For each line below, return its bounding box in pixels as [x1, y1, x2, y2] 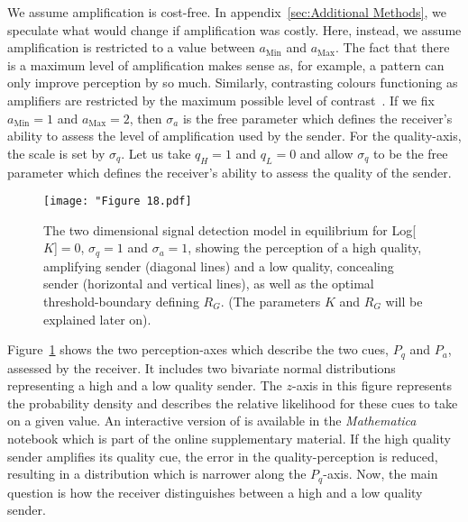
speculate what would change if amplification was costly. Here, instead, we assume [7, 20, 462, 39]
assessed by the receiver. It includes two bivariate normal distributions [7, 358, 396, 377]
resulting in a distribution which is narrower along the [7, 464, 307, 483]
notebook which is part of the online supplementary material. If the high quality [7, 429, 451, 448]
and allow [299, 143, 353, 162]
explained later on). [43, 309, 151, 328]
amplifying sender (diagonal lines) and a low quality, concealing [43, 256, 394, 275]
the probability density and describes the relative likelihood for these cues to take [7, 393, 458, 412]
